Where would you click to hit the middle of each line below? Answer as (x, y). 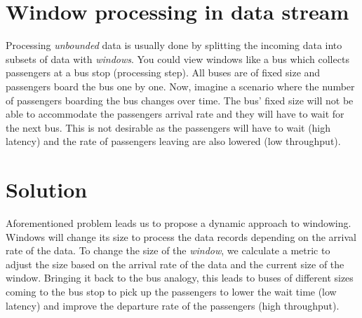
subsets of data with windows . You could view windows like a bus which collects (177, 58)
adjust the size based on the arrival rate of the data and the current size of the (175, 264)
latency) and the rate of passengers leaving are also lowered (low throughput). (173, 141)
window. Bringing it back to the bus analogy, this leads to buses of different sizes (180, 278)
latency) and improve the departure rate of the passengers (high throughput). (173, 305)
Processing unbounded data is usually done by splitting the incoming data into (174, 45)
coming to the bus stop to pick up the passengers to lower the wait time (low (171, 291)
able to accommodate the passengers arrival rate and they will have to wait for (175, 114)
